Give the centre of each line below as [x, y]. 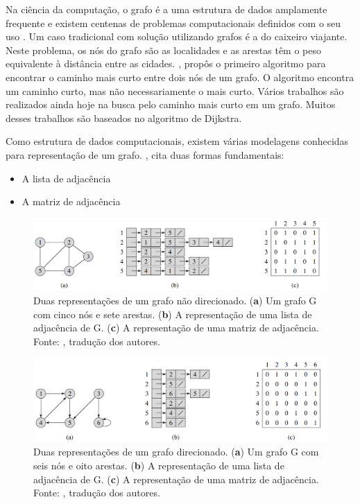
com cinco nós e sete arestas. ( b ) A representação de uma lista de [173, 314]
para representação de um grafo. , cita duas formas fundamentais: [145, 154]
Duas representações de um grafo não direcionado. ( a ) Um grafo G [175, 301]
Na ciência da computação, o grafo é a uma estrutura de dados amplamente [166, 9]
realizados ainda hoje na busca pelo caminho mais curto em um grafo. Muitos [171, 104]
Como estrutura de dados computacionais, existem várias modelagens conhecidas [177, 141]
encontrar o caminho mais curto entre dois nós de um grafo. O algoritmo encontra [180, 77]
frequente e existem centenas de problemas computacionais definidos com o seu [173, 23]
